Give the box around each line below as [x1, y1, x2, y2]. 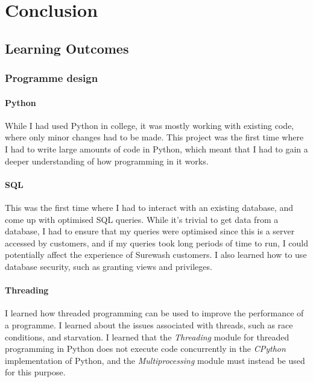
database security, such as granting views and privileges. [5, 260, 212, 272]
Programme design [5, 70, 98, 86]
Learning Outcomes [5, 39, 129, 57]
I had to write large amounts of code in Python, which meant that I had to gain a [5, 142, 308, 155]
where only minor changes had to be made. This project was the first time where [5, 131, 304, 143]
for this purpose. [5, 366, 66, 378]
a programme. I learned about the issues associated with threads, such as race [5, 318, 293, 331]
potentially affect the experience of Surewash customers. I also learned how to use [5, 248, 307, 261]
